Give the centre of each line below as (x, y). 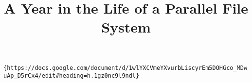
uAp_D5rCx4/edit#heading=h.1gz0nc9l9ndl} (72, 76)
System (126, 27)
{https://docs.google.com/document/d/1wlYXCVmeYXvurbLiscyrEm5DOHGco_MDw (126, 68)
